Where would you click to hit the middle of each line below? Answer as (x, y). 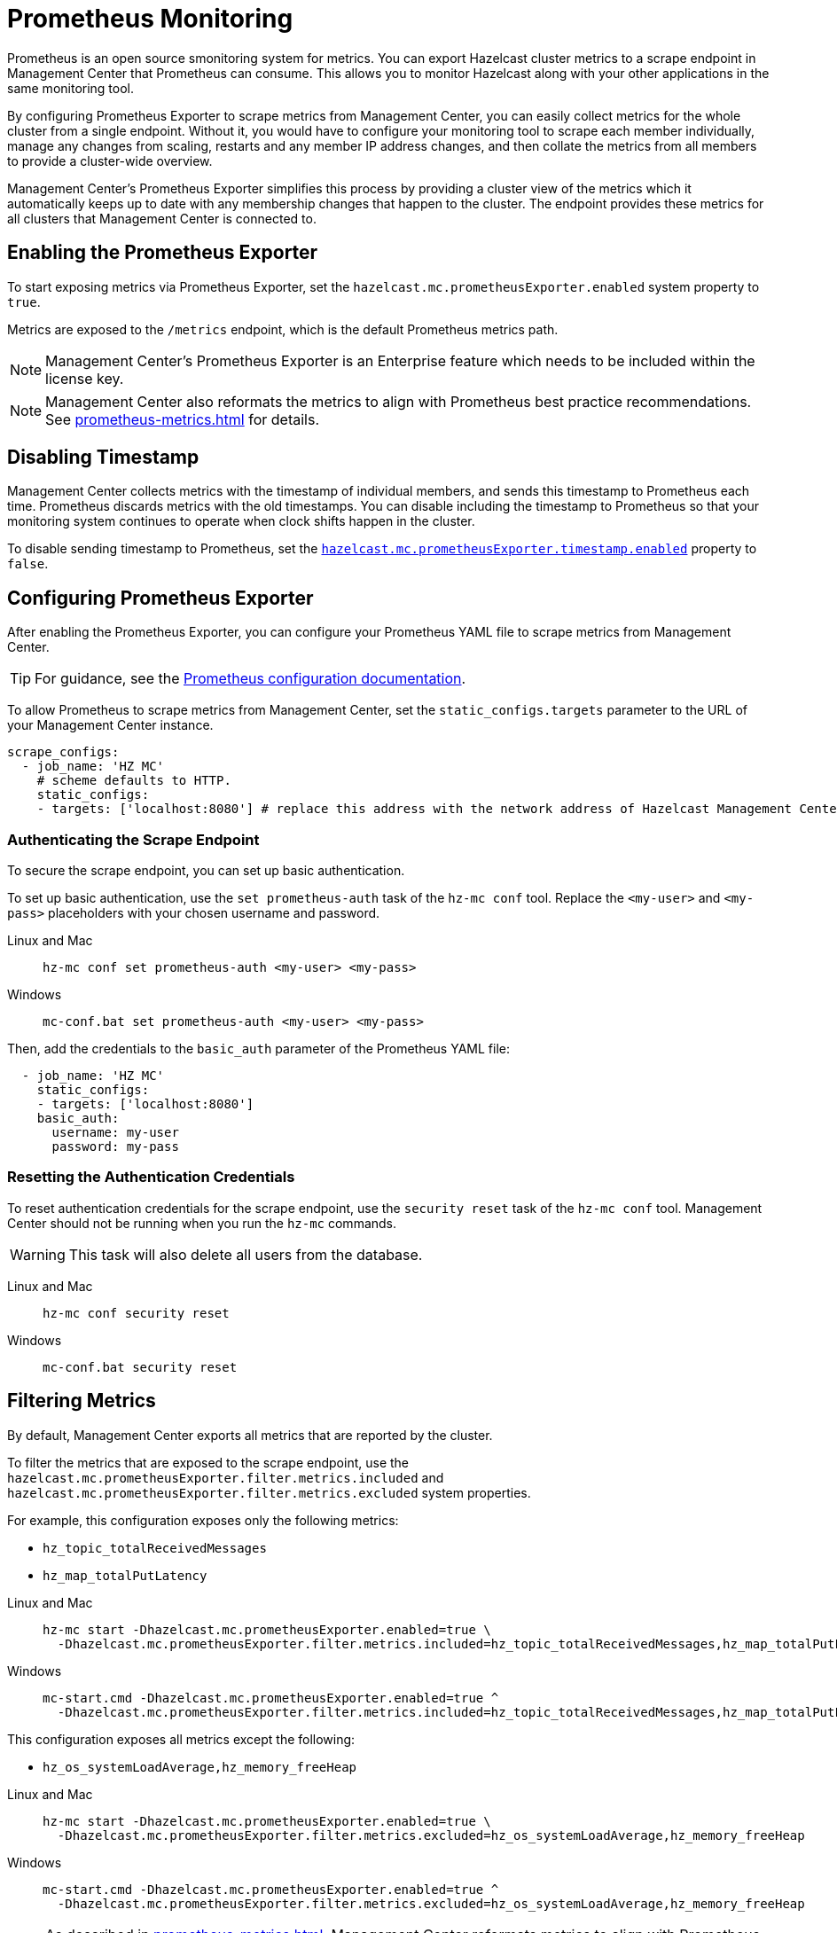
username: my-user (115, 1133)
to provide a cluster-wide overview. (110, 160)
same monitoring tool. (71, 88)
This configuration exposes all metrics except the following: (181, 1739)
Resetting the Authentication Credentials (151, 1177)
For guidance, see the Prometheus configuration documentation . (250, 679)
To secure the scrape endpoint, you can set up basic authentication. (206, 871)
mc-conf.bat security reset (140, 1367)
